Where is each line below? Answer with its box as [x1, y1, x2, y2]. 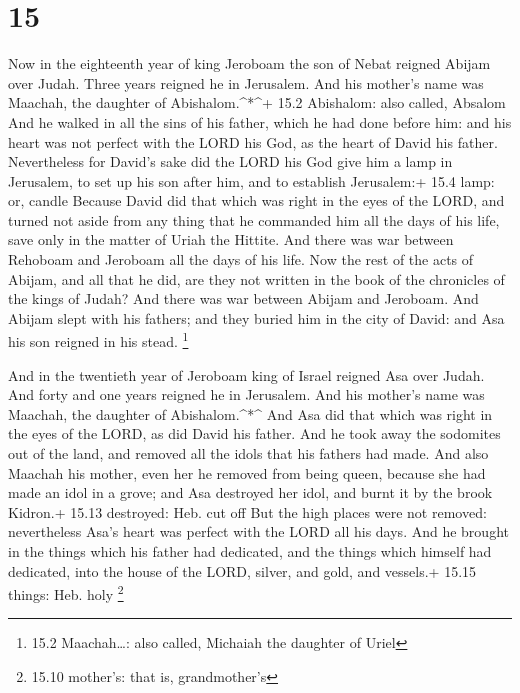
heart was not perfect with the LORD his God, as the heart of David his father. [8, 131, 498, 152]
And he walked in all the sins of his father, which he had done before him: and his [8, 111, 512, 132]
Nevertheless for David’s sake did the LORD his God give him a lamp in [8, 151, 453, 172]
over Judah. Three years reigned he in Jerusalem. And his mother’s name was [8, 72, 484, 93]
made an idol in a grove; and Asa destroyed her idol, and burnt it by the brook [8, 482, 493, 503]
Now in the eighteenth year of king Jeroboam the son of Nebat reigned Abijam [8, 53, 491, 74]
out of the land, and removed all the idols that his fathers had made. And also [8, 443, 489, 464]
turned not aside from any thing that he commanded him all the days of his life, [8, 209, 500, 230]
